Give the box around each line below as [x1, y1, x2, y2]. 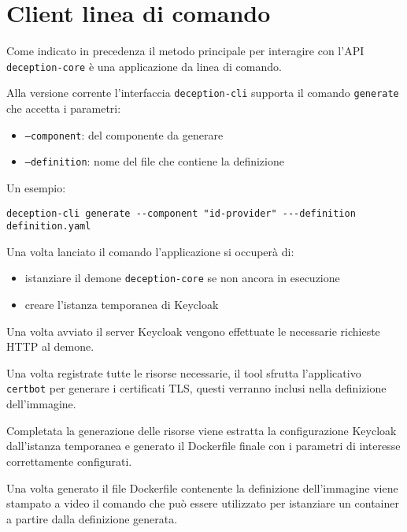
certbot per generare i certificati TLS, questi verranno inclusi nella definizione [6, 380, 387, 396]
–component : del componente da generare [24, 126, 224, 143]
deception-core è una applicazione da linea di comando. [6, 58, 282, 74]
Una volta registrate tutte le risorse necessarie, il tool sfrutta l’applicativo [6, 364, 361, 381]
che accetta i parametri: [6, 100, 121, 117]
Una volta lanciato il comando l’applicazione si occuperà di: [6, 243, 294, 259]
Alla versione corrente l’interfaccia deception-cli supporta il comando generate [6, 84, 399, 101]
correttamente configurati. [6, 452, 132, 469]
